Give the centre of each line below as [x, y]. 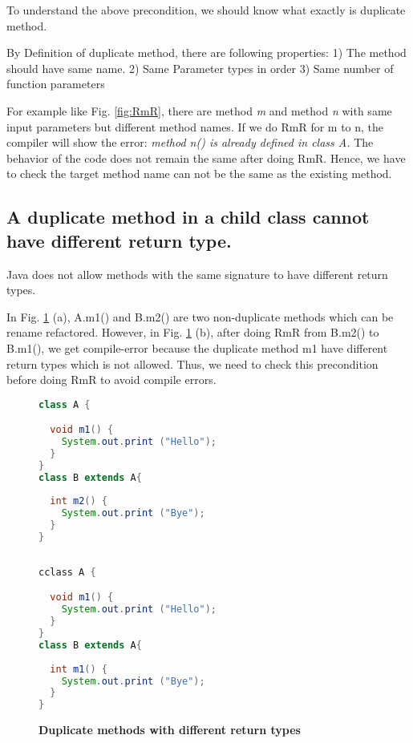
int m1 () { [79, 669]
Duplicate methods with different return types [170, 730]
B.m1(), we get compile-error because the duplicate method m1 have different [197, 347]
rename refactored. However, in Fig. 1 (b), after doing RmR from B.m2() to [193, 332]
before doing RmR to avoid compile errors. [111, 380]
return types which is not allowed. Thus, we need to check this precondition [192, 363]
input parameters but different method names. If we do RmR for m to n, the [195, 126]
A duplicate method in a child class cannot [188, 217]
